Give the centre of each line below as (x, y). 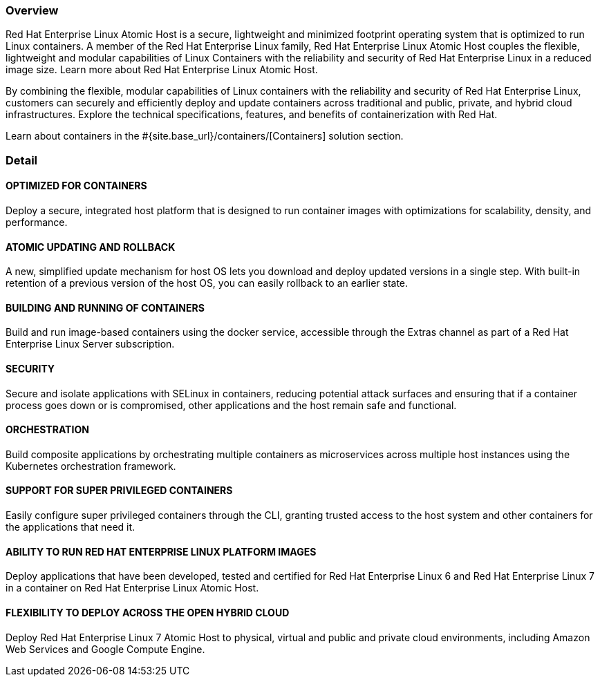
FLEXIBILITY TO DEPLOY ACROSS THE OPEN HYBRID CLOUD (148, 612)
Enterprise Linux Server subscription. (90, 344)
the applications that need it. (71, 527)
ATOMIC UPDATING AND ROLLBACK (91, 247)
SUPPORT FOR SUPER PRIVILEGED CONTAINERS (119, 491)
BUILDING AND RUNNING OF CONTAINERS (105, 307)
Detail (21, 160)
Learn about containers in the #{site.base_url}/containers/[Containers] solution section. (205, 136)
